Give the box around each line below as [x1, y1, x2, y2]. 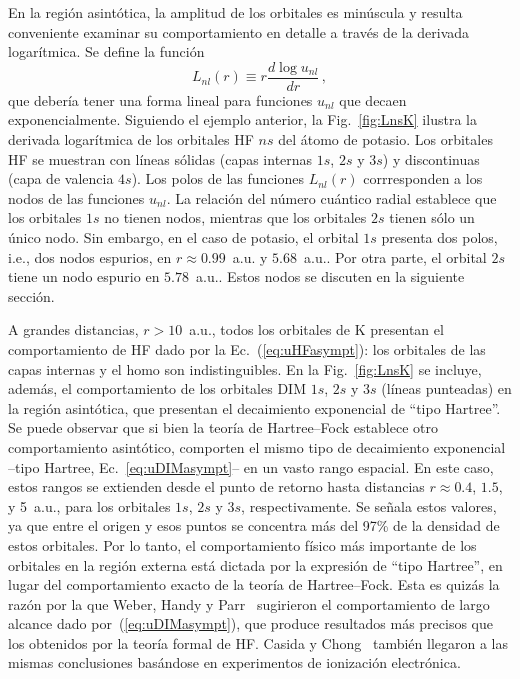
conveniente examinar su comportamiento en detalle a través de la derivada [8, 21, 470, 42]
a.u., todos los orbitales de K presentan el [189, 319, 444, 340]
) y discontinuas [382, 148, 480, 169]
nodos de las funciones [8, 187, 145, 208]
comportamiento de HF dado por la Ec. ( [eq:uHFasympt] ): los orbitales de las [8, 338, 486, 359]
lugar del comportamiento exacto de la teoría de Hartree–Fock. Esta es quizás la [8, 574, 500, 595]
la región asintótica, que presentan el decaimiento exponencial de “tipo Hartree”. [8, 397, 501, 418]
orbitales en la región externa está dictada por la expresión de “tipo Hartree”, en [8, 554, 503, 575]
